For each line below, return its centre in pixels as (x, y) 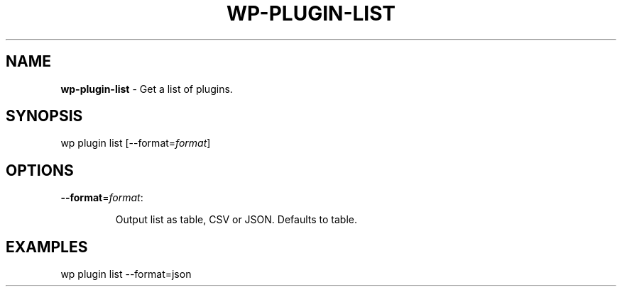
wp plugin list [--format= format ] (136, 143)
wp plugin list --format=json (126, 274)
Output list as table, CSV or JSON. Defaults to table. (236, 220)
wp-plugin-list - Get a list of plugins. (147, 89)
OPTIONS (40, 170)
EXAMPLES (47, 247)
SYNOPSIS (44, 116)
